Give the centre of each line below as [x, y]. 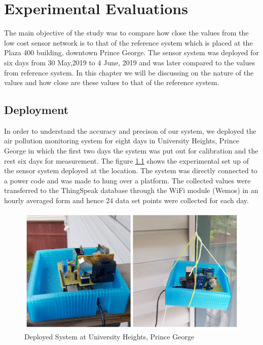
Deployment [36, 110]
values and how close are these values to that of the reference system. [112, 82]
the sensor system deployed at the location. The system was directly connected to [131, 170]
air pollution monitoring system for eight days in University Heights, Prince [122, 141]
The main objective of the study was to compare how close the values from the [126, 33]
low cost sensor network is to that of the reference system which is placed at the [128, 42]
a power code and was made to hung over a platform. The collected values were [127, 180]
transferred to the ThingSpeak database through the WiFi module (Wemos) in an [131, 190]
